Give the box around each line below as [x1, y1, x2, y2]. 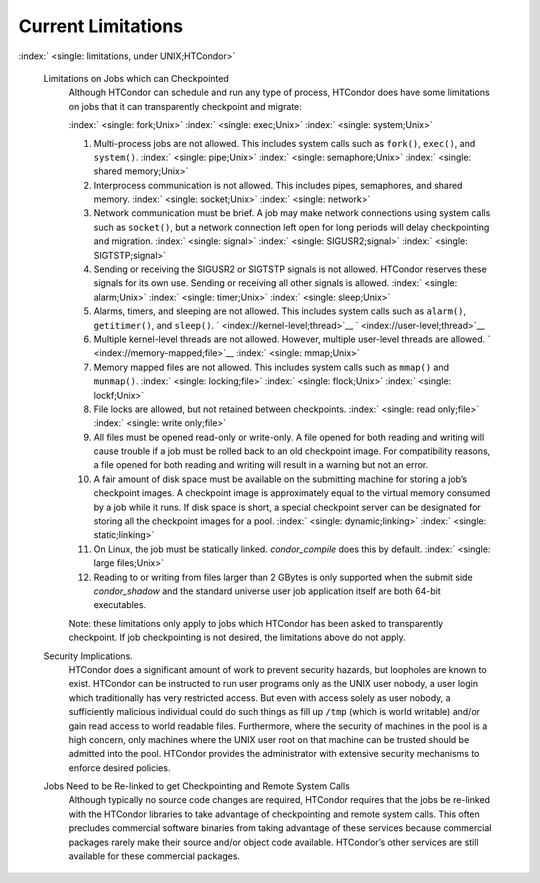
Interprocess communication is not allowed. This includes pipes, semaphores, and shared [93, 179, 463, 191]
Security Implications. [43, 650, 134, 662]
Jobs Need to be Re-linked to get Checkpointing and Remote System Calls [43, 780, 350, 792]
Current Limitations [18, 15, 184, 37]
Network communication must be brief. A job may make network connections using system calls [93, 207, 491, 219]
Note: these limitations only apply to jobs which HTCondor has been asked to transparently [68, 617, 444, 629]
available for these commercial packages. [68, 850, 240, 862]
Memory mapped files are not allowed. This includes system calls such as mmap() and [93, 361, 450, 373]
